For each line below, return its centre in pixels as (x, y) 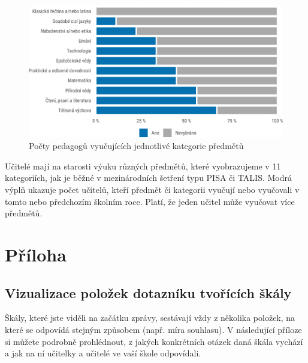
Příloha (36, 254)
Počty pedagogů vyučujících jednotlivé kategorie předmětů (136, 146)
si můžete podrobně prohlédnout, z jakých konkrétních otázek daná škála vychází (154, 341)
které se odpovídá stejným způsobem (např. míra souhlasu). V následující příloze (153, 329)
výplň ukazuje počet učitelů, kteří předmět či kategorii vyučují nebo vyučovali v (152, 190)
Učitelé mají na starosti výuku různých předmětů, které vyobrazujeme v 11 (143, 166)
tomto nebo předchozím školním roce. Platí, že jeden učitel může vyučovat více (150, 201)
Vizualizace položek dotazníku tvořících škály (148, 292)
